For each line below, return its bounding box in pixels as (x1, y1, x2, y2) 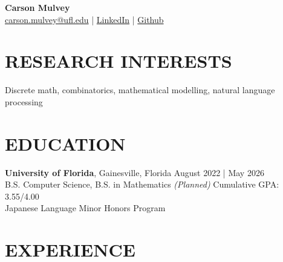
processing (5, 95, 43, 108)
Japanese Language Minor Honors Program (5, 201, 166, 214)
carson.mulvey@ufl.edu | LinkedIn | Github (5, 13, 164, 25)
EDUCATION (5, 131, 126, 156)
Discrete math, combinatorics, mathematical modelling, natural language (5, 84, 275, 96)
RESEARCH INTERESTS (5, 48, 232, 73)
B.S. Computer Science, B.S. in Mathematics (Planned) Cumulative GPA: (5, 178, 279, 191)
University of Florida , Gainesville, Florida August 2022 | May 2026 (5, 166, 264, 178)
